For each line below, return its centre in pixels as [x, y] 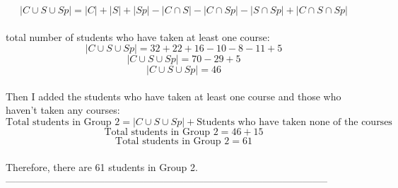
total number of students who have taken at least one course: [138, 36]
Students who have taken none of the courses [294, 122]
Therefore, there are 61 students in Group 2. [102, 166]
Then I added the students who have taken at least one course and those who [174, 96]
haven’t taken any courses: [63, 110]
